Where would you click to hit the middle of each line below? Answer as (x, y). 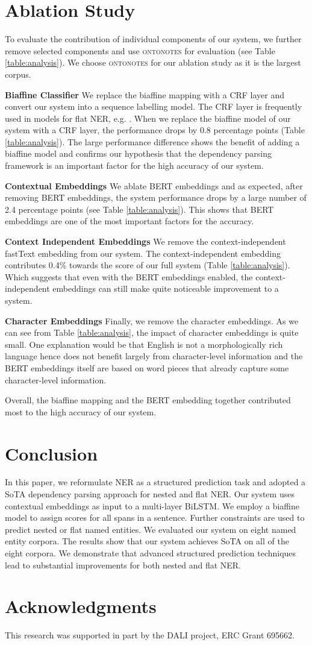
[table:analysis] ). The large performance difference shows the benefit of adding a (152, 141)
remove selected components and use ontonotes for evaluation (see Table (140, 50)
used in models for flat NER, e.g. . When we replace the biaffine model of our (148, 118)
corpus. (18, 74)
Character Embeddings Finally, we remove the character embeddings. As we (152, 320)
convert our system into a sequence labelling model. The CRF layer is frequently (154, 106)
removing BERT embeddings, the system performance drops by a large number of (156, 197)
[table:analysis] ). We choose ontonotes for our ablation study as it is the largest (153, 62)
